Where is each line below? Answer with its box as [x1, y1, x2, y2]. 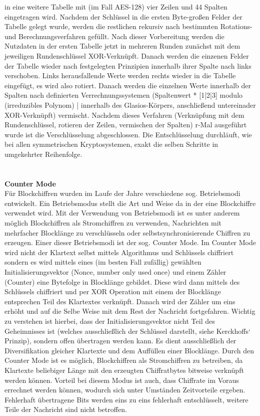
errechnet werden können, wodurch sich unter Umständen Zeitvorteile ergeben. [4, 384, 245, 395]
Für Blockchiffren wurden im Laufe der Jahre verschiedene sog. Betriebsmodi [4, 188, 240, 198]
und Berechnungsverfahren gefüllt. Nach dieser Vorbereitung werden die [4, 31, 224, 41]
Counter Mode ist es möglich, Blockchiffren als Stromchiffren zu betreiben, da [4, 355, 243, 365]
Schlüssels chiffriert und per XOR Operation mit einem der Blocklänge [4, 286, 221, 297]
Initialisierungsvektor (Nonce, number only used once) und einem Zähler [4, 267, 226, 277]
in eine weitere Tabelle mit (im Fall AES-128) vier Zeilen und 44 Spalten [4, 2, 227, 12]
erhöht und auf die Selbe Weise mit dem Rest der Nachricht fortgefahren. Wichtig [4, 306, 255, 316]
